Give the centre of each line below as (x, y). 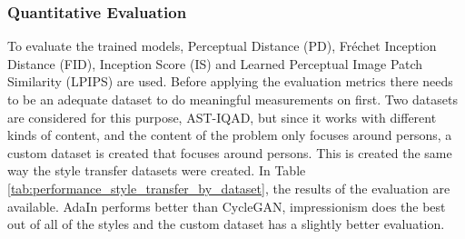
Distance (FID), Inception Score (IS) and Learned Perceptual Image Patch (215, 63)
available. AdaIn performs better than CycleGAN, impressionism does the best (227, 206)
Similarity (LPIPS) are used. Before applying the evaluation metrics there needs (230, 81)
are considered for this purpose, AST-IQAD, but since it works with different (222, 117)
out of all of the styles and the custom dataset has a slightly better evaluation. (226, 224)
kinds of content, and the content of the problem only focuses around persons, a (230, 135)
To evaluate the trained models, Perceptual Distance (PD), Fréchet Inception (222, 46)
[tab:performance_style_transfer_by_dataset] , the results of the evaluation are (229, 188)
